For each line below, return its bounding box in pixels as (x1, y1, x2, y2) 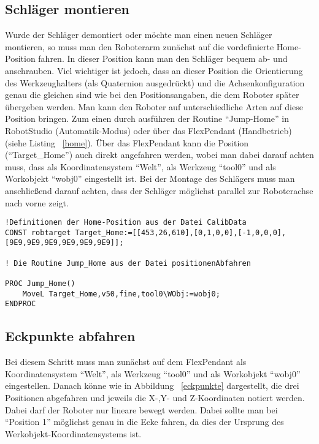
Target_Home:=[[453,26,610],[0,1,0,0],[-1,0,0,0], (75, 228, 286, 237)
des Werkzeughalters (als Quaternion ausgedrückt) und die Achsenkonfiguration (5, 76, 305, 89)
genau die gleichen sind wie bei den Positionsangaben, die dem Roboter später (5, 88, 299, 101)
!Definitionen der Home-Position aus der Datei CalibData (5, 218, 247, 227)
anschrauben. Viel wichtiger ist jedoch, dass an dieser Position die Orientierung (5, 64, 303, 77)
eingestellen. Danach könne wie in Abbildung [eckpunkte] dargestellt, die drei (5, 379, 299, 392)
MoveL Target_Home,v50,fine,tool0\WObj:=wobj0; (22, 289, 220, 298)
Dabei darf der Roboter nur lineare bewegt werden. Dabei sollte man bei (5, 403, 278, 416)
